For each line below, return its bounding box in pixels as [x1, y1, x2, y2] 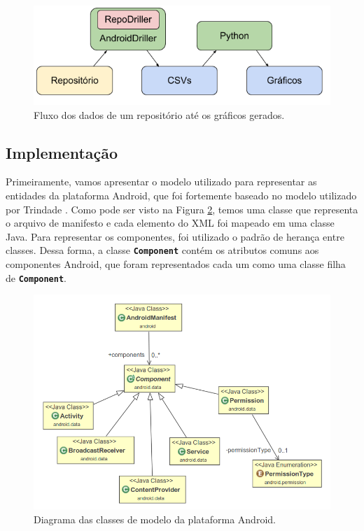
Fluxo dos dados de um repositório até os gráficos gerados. [34, 107, 285, 122]
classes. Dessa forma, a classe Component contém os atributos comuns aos [6, 243, 319, 257]
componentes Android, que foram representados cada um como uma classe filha [6, 257, 346, 271]
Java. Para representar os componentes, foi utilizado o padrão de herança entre [6, 229, 344, 243]
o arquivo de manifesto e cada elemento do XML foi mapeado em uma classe [6, 215, 335, 230]
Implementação [6, 141, 118, 163]
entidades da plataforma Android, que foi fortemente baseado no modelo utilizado [6, 188, 357, 203]
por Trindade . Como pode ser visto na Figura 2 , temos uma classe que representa [6, 201, 358, 216]
